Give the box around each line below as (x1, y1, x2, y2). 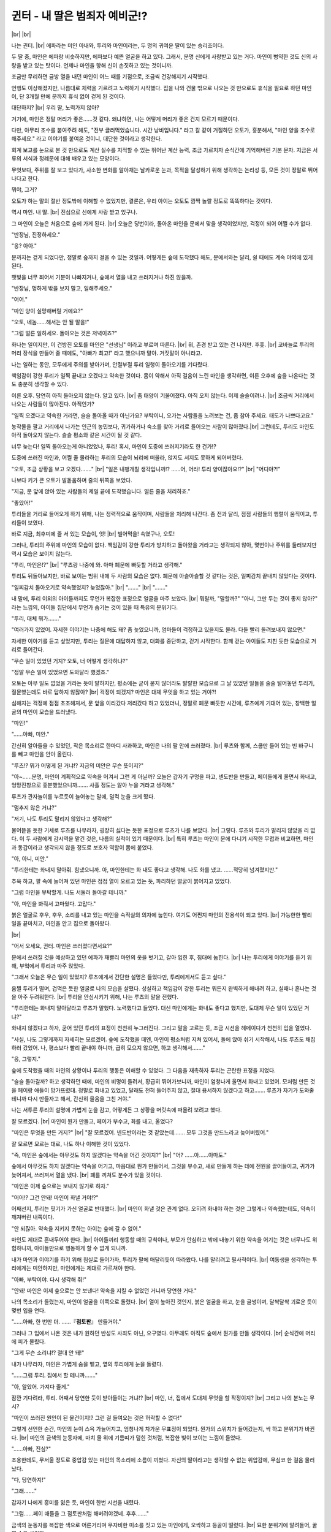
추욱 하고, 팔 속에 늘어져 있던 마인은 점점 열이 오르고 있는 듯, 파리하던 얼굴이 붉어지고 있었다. (11, 877, 232, 885)
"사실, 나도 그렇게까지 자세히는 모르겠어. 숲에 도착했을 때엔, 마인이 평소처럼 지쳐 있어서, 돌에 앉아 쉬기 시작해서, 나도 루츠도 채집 (11, 1036, 316, 1043)
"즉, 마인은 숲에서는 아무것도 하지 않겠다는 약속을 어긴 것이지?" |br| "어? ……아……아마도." (11, 1151, 227, 1158)
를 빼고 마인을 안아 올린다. (11, 751, 74, 758)
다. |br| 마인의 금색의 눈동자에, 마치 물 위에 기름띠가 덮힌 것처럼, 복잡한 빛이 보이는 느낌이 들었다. (11, 1434, 242, 1441)
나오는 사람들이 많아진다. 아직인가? (11, 400, 95, 408)
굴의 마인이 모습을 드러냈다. (11, 708, 77, 715)
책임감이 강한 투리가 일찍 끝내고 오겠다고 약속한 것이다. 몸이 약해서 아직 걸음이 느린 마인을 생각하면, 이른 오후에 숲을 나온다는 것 (11, 372, 315, 379)
